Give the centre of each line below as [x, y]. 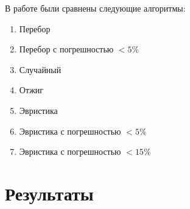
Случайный [40, 69]
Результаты [49, 193]
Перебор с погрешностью [66, 49]
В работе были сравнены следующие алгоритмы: [95, 8]
